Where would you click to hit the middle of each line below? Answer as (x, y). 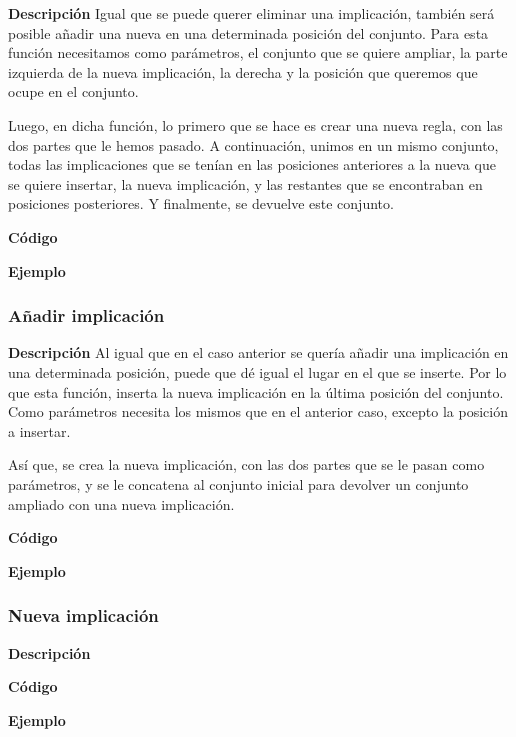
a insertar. (39, 430)
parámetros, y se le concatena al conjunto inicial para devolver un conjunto (238, 483)
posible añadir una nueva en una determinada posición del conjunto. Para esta (248, 32)
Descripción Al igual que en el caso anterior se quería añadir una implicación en (258, 352)
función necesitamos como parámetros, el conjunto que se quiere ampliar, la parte (258, 52)
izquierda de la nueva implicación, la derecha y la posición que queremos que (243, 71)
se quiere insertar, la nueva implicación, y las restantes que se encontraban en (245, 183)
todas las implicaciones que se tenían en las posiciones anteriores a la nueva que (252, 164)
